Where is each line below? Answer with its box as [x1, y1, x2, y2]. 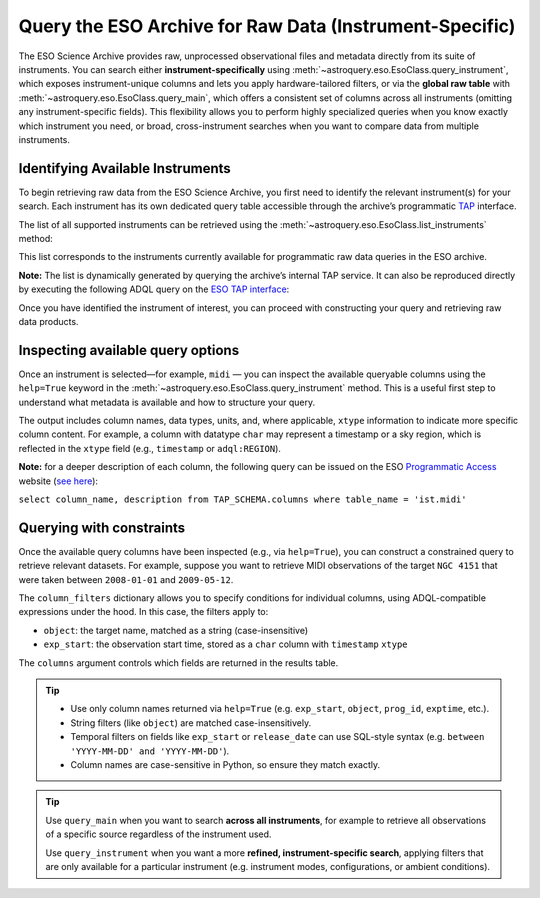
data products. [18, 315, 79, 327]
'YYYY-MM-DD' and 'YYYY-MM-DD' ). [70, 745, 230, 757]
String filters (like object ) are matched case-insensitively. [70, 716, 312, 729]
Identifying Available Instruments [18, 160, 232, 177]
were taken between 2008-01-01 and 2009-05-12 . [18, 573, 234, 585]
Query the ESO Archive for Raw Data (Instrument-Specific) [18, 15, 516, 37]
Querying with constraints [18, 519, 186, 536]
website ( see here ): [18, 475, 99, 487]
